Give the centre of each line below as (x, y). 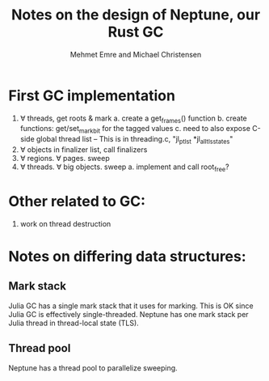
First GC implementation (92, 95)
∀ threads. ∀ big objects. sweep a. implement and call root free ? (124, 167)
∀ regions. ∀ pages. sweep (65, 159)
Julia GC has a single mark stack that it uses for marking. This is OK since (131, 306)
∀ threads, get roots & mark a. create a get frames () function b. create (134, 119)
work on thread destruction (65, 223)
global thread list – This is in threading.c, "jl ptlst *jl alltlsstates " (134, 140)
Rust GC (136, 32)
